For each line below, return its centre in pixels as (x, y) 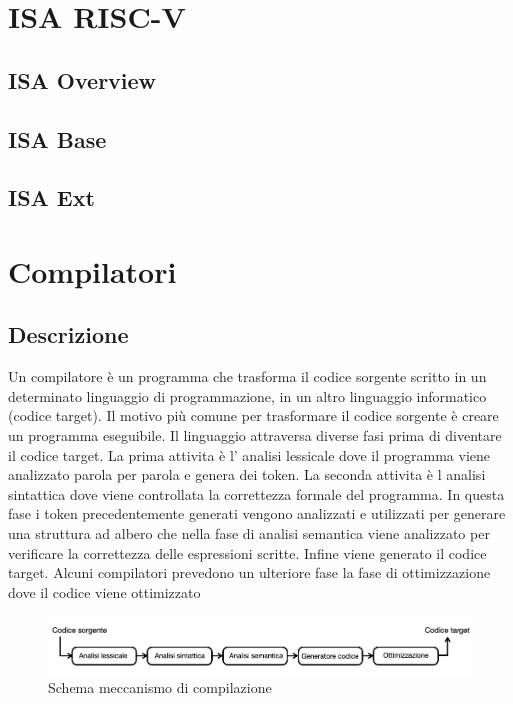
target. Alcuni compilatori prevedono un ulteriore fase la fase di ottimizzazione (249, 572)
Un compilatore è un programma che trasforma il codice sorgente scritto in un (247, 376)
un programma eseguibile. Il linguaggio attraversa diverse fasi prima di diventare (255, 435)
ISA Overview (82, 79)
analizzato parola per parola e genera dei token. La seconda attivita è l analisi (247, 474)
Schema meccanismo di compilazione (160, 687)
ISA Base (57, 138)
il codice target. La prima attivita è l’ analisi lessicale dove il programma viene (249, 454)
